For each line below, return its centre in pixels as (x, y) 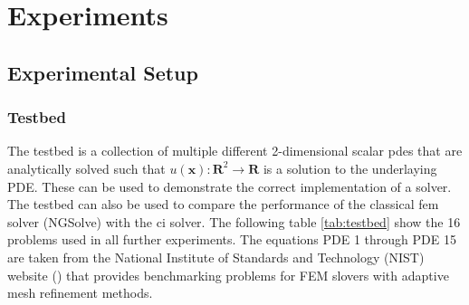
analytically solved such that (86, 168)
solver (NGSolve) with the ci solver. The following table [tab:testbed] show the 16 (234, 221)
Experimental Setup (103, 72)
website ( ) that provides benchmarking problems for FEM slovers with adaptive (228, 275)
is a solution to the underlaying (350, 168)
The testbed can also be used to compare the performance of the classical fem (223, 204)
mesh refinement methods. (80, 293)
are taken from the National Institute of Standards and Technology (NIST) (216, 257)
